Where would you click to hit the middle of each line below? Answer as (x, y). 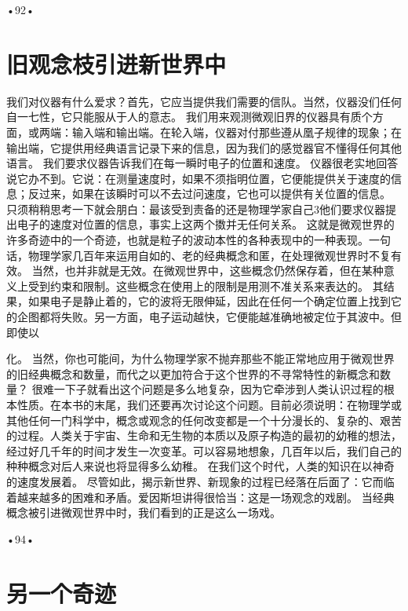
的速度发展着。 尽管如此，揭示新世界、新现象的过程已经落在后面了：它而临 (200, 481)
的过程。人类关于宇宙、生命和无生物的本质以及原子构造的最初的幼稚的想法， (204, 435)
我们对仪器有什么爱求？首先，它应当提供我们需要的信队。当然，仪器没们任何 (204, 101)
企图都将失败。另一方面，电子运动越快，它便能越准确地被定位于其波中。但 (209, 317)
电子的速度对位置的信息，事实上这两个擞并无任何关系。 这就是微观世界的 (206, 224)
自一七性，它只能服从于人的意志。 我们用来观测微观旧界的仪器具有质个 (189, 117)
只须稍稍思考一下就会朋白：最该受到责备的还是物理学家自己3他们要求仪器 (196, 209)
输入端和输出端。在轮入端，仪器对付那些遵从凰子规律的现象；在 (237, 132)
